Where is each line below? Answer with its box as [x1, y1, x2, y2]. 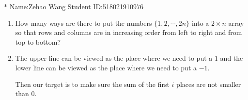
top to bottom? [15, 36, 61, 47]
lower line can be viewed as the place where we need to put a [15, 62, 197, 72]
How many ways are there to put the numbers [15, 17, 152, 28]
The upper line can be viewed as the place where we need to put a [15, 53, 213, 63]
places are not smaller [176, 79, 241, 89]
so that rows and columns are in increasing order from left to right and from [15, 27, 242, 37]
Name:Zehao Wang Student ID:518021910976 [9, 1, 143, 11]
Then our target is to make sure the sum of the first [15, 79, 170, 89]
